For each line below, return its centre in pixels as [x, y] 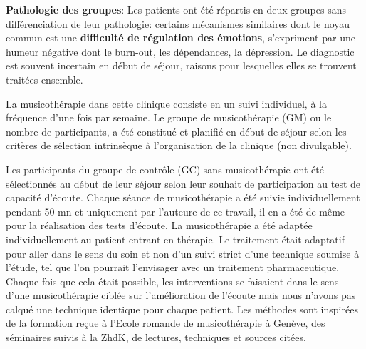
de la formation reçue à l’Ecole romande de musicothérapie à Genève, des [166, 323]
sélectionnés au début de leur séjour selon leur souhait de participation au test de [183, 183]
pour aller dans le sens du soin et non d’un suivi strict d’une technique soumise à [183, 253]
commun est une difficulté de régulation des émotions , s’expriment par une [181, 37]
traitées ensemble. [45, 79]
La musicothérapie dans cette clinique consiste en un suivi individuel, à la [166, 103]
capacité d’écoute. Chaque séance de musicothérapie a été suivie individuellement [183, 197]
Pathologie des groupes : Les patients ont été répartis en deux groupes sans [176, 9]
